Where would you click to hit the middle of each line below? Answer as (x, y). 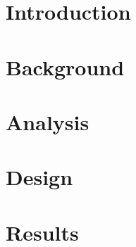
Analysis (48, 121)
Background (65, 66)
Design (39, 177)
